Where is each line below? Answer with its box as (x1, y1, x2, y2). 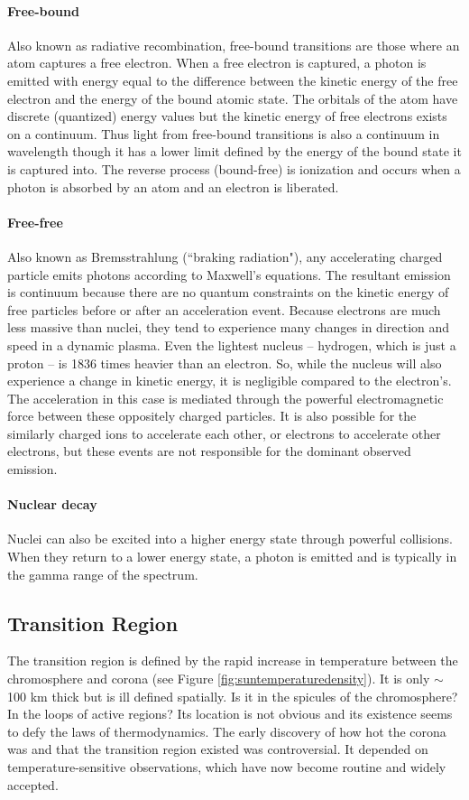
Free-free (7, 212, 63, 231)
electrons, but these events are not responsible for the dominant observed (7, 442, 411, 460)
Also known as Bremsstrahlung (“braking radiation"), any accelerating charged (7, 247, 443, 265)
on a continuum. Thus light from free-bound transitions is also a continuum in (7, 124, 440, 143)
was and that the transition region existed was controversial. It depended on (7, 740, 428, 758)
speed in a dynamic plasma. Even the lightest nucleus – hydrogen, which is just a (7, 335, 456, 354)
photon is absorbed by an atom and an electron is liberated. (7, 177, 339, 196)
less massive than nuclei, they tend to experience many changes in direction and (7, 318, 450, 337)
